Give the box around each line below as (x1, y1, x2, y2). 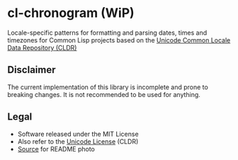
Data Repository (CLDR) (7, 43, 77, 52)
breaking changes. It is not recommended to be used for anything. (7, 90, 200, 98)
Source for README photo (17, 144, 96, 153)
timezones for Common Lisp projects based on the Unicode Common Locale (7, 35, 231, 44)
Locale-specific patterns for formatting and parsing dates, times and (7, 28, 208, 37)
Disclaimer (7, 64, 56, 76)
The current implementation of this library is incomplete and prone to (7, 83, 209, 91)
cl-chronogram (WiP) (7, 5, 135, 21)
